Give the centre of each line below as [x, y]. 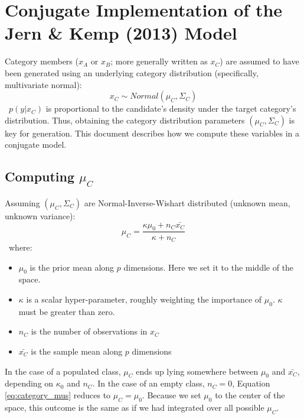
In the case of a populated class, [63, 371]
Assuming [22, 202]
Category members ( [42, 61]
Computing [40, 176]
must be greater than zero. [67, 311]
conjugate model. [36, 144]
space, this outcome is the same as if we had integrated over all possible [135, 407]
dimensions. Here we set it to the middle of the [209, 267]
